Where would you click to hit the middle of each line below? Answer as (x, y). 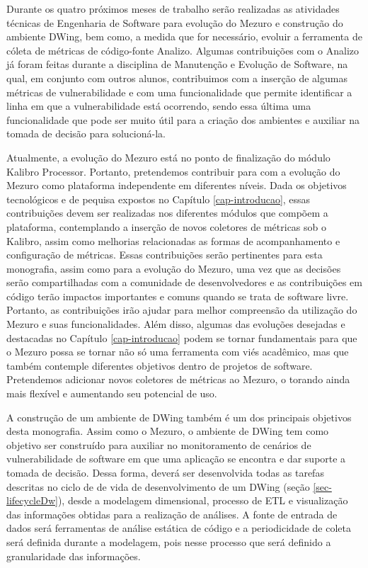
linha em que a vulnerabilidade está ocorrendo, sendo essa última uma (159, 106)
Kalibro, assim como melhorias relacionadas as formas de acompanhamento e (173, 240)
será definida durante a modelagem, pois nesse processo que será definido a (169, 541)
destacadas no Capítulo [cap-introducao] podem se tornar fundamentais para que (182, 337)
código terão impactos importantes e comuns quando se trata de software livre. (178, 296)
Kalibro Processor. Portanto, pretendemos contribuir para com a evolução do (173, 171)
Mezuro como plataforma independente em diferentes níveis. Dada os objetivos (177, 185)
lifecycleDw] (32, 500)
